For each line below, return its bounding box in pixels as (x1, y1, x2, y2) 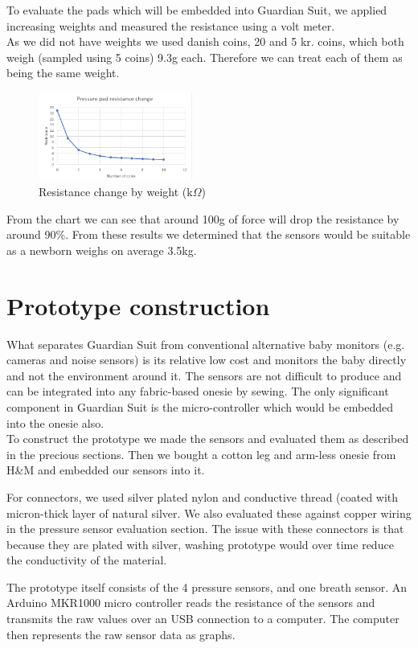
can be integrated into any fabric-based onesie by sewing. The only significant (6, 383, 389, 400)
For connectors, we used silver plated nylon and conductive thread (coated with (6, 488, 399, 505)
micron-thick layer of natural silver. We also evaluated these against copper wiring (6, 504, 412, 521)
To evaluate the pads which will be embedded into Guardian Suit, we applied (6, 2, 387, 18)
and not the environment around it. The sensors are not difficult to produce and (6, 367, 402, 383)
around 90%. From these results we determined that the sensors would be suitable (6, 226, 411, 243)
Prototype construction (6, 289, 270, 322)
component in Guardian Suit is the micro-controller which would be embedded (6, 398, 394, 415)
